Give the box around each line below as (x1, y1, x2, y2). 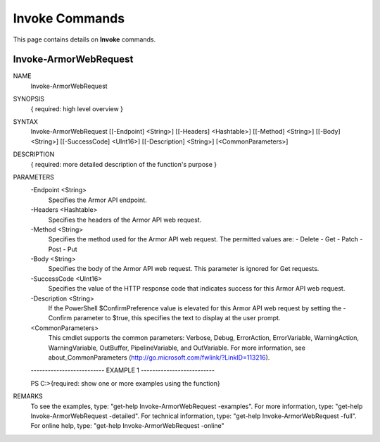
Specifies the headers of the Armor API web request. (48, 215, 202, 224)
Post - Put (48, 245, 77, 253)
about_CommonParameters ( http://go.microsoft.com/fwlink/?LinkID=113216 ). (48, 353, 270, 362)
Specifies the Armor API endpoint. (48, 196, 147, 204)
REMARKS (13, 392, 43, 400)
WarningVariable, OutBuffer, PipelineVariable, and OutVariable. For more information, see (48, 343, 306, 352)
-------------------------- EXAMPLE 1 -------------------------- (30, 366, 215, 374)
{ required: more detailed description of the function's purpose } (30, 160, 217, 168)
